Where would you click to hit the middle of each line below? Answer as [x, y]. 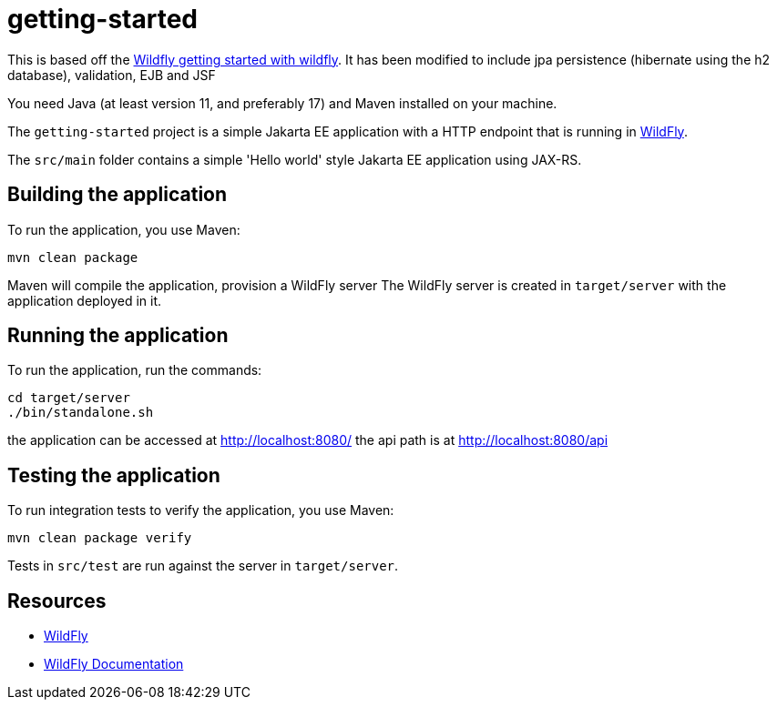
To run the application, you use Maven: [124, 229]
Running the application [118, 336]
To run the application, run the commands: [135, 370]
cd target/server [69, 398]
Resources [57, 601]
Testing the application [114, 475]
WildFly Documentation [114, 664]
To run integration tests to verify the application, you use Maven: [201, 510]
